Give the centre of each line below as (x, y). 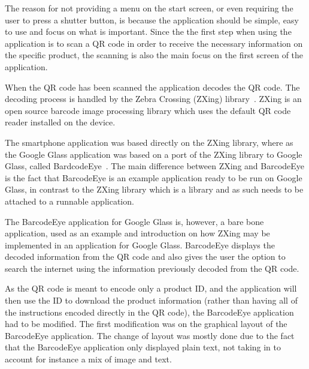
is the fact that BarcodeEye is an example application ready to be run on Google (154, 177)
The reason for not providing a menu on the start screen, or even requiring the (149, 8)
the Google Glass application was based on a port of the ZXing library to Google (154, 154)
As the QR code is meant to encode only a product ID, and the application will (151, 288)
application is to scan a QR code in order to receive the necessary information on (154, 43)
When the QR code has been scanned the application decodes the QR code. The (152, 87)
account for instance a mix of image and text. (88, 359)
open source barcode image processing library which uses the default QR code (148, 110)
